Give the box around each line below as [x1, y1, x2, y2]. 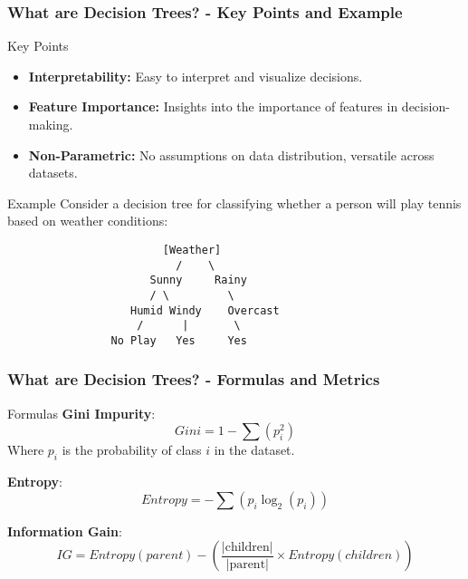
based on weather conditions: [7, 211, 168, 230]
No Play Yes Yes [110, 333, 247, 347]
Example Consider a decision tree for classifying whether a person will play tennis [7, 193, 462, 212]
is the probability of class [62, 440, 202, 459]
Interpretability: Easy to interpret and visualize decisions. [28, 66, 363, 85]
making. [28, 115, 73, 133]
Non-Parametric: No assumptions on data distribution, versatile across [28, 145, 435, 164]
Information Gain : [7, 521, 122, 540]
